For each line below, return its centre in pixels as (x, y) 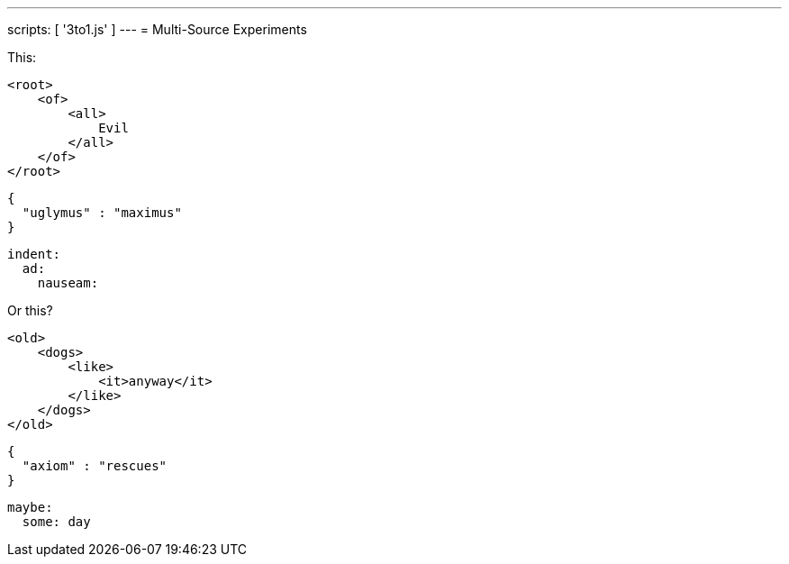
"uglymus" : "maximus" (102, 213)
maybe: (30, 507)
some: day (56, 522)
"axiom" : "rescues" (95, 466)
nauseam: (68, 283)
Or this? (30, 310)
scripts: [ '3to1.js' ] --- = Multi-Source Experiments (157, 29)
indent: (34, 254)
